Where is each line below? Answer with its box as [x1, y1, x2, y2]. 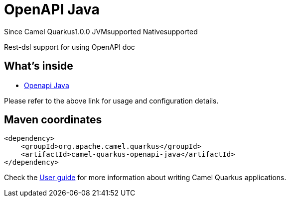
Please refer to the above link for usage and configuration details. [4, 96, 219, 105]
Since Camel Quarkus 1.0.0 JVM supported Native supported [4, 27, 198, 36]
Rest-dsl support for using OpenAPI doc [4, 42, 135, 51]
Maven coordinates [4, 113, 102, 126]
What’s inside [4, 60, 73, 73]
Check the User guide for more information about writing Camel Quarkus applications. [4, 173, 287, 182]
